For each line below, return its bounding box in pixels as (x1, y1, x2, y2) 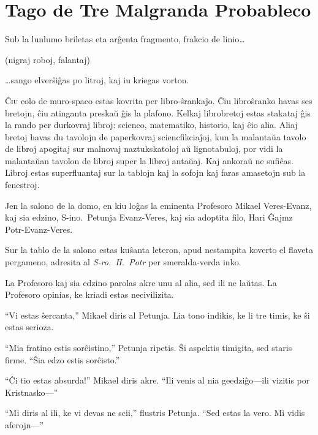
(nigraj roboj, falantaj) (5, 53, 90, 66)
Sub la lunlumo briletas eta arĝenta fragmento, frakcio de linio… (5, 32, 245, 45)
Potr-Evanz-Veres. (5, 222, 73, 235)
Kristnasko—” (5, 385, 58, 398)
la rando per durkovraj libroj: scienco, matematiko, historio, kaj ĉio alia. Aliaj (5, 118, 298, 131)
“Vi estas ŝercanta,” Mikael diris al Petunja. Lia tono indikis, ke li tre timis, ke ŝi (5, 308, 310, 321)
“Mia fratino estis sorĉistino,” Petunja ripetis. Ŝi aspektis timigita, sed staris (5, 341, 292, 354)
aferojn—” (5, 418, 44, 431)
